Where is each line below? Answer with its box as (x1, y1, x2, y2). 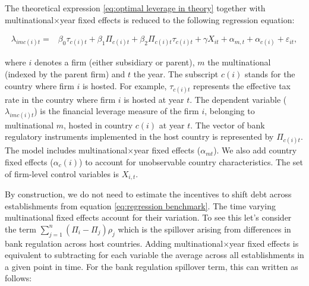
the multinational (207, 56, 271, 68)
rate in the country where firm (5, 93, 116, 105)
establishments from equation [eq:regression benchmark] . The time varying (5, 199, 276, 212)
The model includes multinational (5, 144, 128, 156)
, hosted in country (64, 118, 133, 131)
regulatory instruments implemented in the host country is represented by (5, 130, 274, 143)
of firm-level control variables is (5, 167, 119, 180)
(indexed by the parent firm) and (5, 68, 125, 80)
